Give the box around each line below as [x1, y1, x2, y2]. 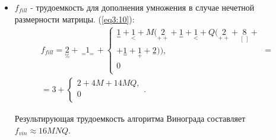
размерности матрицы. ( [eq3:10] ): [14, 12, 135, 25]
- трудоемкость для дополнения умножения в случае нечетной [30, 1, 255, 13]
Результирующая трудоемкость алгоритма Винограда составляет [14, 112, 246, 125]
